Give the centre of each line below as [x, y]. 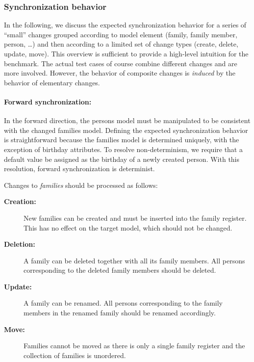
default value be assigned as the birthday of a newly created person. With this [122, 159]
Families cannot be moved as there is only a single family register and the [134, 346]
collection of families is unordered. [75, 355]
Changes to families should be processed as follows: [81, 185]
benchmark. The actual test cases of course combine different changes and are [121, 63]
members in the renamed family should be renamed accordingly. [120, 313]
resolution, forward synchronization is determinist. [79, 168]
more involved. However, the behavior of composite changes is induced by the [120, 73]
